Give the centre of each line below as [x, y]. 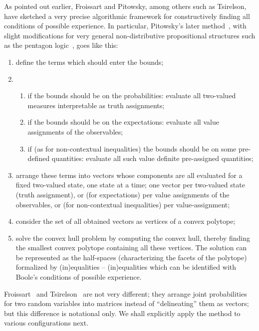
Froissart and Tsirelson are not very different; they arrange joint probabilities [126, 293]
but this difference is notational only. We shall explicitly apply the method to [122, 313]
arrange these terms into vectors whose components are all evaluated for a [129, 175]
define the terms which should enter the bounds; [90, 62]
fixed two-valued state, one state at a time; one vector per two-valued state [130, 185]
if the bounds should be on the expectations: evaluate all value [123, 122]
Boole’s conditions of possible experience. [79, 277]
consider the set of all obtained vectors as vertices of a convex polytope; [126, 221]
